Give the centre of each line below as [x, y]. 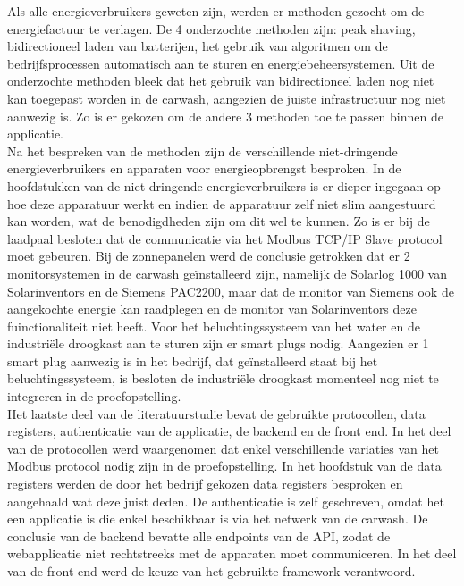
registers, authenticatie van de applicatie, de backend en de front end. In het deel [229, 431]
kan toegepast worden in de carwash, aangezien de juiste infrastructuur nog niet [227, 98]
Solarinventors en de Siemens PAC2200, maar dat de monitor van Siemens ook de [231, 291]
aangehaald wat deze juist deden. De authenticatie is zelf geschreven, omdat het [226, 501]
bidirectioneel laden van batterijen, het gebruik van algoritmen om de [198, 46]
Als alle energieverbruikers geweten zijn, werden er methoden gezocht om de [216, 11]
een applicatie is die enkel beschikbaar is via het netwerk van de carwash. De [218, 519]
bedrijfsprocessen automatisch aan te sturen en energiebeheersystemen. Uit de [221, 63]
